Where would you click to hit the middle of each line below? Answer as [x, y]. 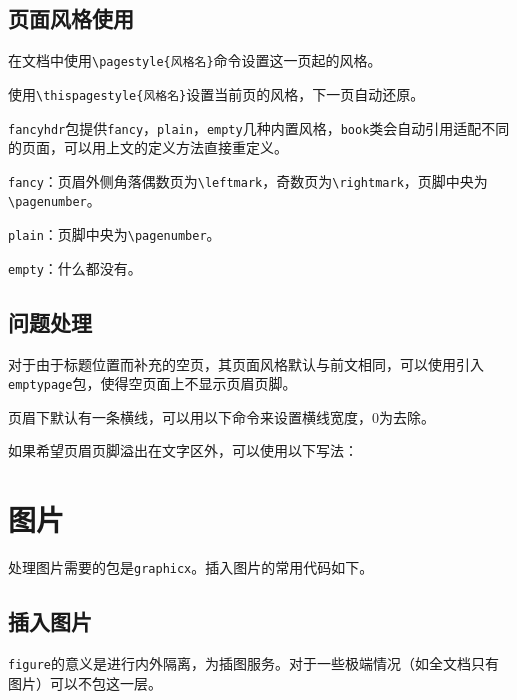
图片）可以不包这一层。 [85, 682]
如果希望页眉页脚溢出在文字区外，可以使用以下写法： [183, 450]
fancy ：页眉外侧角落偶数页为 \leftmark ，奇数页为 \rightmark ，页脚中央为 [248, 180]
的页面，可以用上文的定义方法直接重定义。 [148, 147]
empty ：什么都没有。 [75, 267]
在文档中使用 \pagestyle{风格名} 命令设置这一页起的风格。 [195, 60]
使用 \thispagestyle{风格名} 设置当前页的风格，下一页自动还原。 [216, 93]
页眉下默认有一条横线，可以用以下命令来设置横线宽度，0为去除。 [221, 416]
